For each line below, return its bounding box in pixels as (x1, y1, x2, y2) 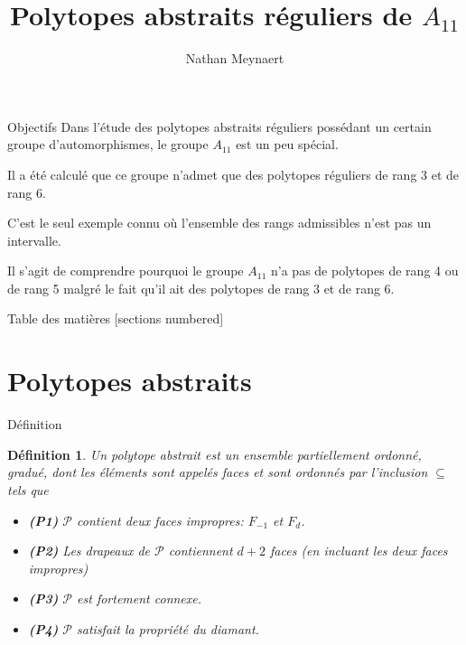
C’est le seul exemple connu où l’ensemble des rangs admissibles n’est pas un (7, 213, 432, 232)
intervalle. (7, 230, 61, 249)
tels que (7, 480, 49, 499)
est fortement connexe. (77, 589, 202, 608)
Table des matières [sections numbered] (7, 309, 224, 328)
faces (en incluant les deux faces (270, 541, 448, 560)
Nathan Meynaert (185, 49, 284, 68)
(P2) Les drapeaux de (28, 541, 151, 560)
